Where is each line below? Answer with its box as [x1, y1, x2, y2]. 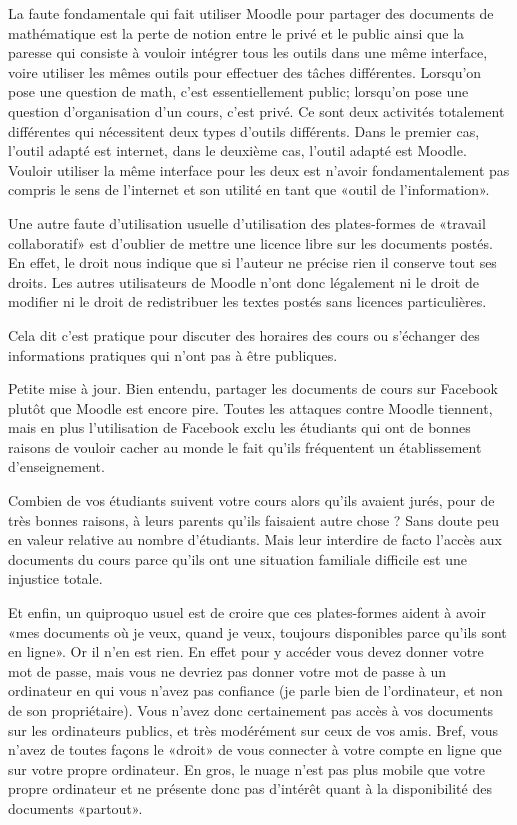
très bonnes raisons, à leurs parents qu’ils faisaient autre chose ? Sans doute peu [8, 509, 499, 530]
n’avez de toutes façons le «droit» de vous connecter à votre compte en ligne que [8, 739, 502, 760]
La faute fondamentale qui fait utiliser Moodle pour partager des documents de [8, 3, 494, 23]
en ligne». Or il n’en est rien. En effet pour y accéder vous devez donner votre [8, 641, 484, 662]
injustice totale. [8, 568, 103, 589]
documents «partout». [8, 797, 143, 818]
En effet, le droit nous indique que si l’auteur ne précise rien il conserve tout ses [8, 252, 497, 273]
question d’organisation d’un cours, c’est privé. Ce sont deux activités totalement [8, 100, 505, 121]
